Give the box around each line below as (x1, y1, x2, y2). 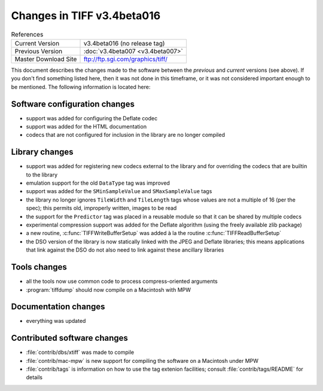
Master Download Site (14, 54, 77, 63)
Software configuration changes (11, 99, 135, 109)
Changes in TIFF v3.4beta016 (11, 9, 161, 22)
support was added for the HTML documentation (26, 123, 147, 130)
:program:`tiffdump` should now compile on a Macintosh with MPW (26, 286, 191, 293)
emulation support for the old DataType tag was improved (26, 179, 170, 187)
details (26, 374, 43, 381)
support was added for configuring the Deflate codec (26, 114, 158, 122)
